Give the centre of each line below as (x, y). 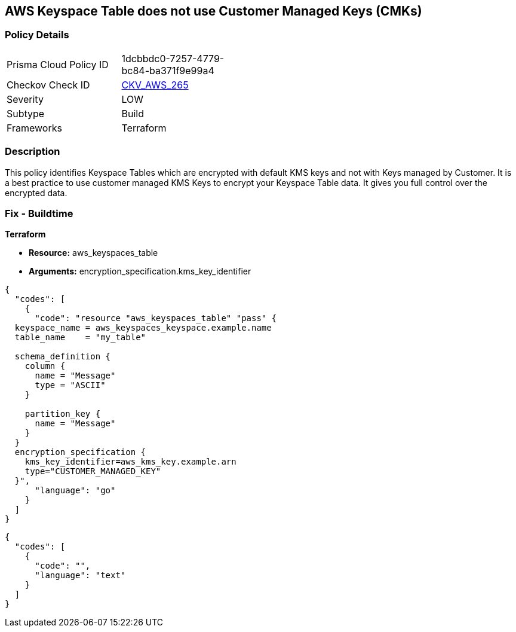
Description (33, 152)
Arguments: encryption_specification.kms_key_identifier (140, 271)
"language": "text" (80, 575)
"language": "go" (75, 491)
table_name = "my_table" (80, 338)
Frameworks (34, 128)
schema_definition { (63, 357)
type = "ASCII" (70, 385)
